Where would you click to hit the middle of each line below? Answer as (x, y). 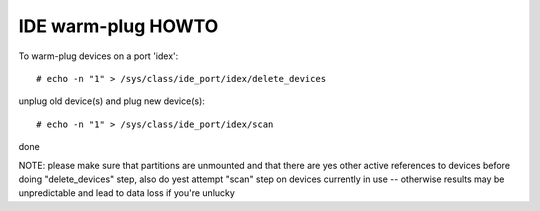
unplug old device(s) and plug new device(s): (111, 101)
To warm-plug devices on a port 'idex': (98, 56)
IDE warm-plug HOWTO (118, 26)
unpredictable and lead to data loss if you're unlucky (126, 193)
